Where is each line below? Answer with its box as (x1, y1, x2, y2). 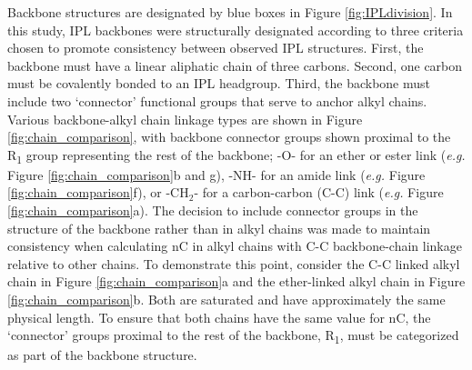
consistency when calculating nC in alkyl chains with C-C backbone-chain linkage (7, 236, 462, 255)
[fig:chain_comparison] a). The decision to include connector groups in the (7, 201, 418, 220)
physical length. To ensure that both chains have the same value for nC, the (7, 307, 431, 326)
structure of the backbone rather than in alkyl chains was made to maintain (7, 218, 431, 237)
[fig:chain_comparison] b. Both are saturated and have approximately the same (7, 290, 446, 309)
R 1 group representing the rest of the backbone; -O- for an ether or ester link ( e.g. (7, 145, 466, 166)
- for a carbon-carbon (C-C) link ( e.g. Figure (194, 183, 444, 202)
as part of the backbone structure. (7, 345, 197, 365)
